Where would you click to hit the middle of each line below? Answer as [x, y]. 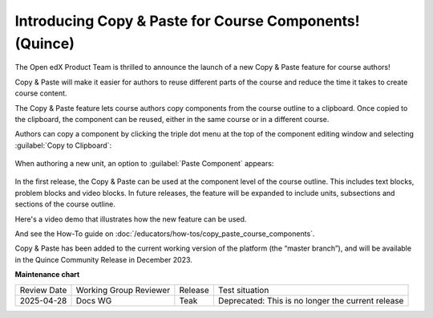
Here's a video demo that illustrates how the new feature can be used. [131, 219]
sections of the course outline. [65, 204]
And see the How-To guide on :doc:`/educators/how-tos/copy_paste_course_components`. [165, 234]
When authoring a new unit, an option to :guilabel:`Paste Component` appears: [144, 164]
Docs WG [94, 300]
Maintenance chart [47, 275]
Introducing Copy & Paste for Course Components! [187, 21]
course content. [41, 93]
